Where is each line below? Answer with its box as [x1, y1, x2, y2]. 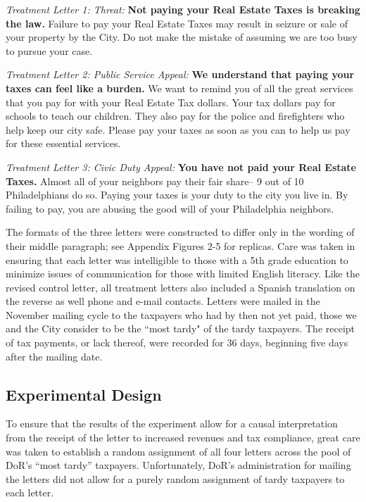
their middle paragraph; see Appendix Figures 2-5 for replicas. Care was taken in [6, 238, 355, 253]
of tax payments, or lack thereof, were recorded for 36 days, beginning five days [6, 335, 348, 350]
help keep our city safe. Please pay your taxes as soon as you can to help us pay [6, 122, 351, 137]
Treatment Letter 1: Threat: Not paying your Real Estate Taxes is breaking [6, 2, 360, 16]
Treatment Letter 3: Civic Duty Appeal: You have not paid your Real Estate [6, 159, 356, 174]
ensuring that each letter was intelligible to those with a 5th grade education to [6, 252, 348, 267]
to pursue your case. [6, 43, 93, 58]
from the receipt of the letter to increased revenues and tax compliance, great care [6, 430, 360, 445]
